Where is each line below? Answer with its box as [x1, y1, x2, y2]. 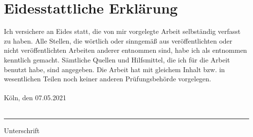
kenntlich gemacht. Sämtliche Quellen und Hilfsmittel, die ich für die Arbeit [4, 54, 230, 64]
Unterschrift [4, 125, 40, 136]
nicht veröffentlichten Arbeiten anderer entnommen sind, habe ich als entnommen [4, 45, 247, 55]
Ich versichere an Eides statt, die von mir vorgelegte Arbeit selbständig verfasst [4, 26, 241, 36]
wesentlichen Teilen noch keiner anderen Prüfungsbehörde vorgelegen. [4, 74, 212, 84]
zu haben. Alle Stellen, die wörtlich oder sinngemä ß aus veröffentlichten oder [4, 35, 233, 46]
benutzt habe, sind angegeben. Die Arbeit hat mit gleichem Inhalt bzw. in [4, 64, 225, 74]
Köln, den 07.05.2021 [4, 92, 66, 103]
